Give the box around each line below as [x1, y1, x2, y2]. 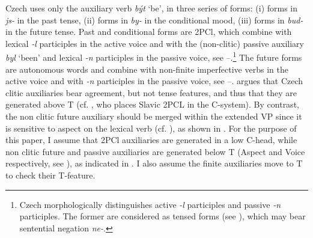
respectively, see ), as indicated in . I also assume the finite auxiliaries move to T [5, 157, 303, 169]
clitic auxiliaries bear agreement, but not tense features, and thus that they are [5, 86, 297, 99]
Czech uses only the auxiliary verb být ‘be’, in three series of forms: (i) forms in [5, 2, 298, 14]
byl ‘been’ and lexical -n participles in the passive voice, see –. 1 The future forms [5, 49, 302, 64]
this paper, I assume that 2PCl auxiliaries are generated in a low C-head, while [5, 133, 297, 146]
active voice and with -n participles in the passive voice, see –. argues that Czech [5, 75, 303, 87]
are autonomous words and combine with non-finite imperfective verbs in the [5, 63, 288, 75]
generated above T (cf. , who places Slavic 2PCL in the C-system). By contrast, [5, 98, 299, 111]
